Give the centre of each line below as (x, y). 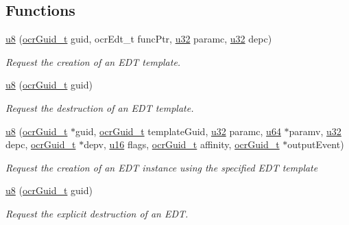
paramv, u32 (315, 131)
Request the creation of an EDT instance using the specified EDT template (162, 167)
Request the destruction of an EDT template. (100, 107)
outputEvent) (316, 144)
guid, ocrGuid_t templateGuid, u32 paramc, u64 (178, 131)
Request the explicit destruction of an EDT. (97, 213)
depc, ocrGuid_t (41, 144)
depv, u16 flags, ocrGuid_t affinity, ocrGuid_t (182, 144)
